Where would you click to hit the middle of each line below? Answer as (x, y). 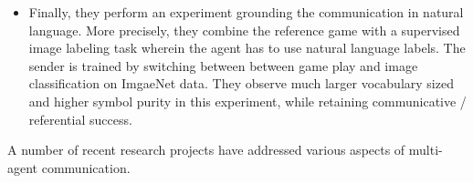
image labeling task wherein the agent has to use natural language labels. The (247, 48)
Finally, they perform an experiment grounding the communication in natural (246, 12)
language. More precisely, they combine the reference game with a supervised (244, 30)
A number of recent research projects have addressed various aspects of (206, 150)
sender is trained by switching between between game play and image (223, 65)
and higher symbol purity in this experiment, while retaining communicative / (247, 101)
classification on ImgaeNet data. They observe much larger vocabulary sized (241, 83)
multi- (426, 150)
